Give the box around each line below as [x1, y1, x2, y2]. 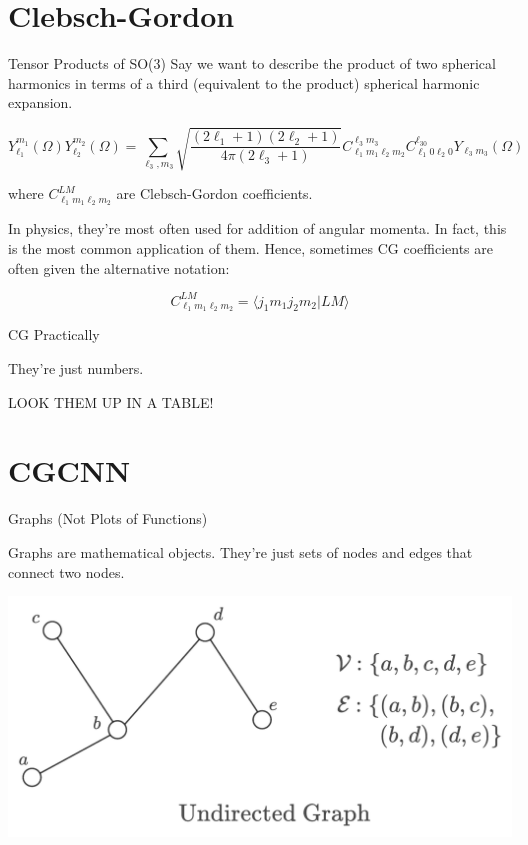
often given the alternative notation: [8, 257, 230, 278]
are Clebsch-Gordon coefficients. [116, 183, 313, 204]
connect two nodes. [8, 561, 125, 582]
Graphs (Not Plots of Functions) [8, 508, 208, 529]
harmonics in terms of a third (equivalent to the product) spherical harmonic [8, 72, 480, 93]
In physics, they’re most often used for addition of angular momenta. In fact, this [8, 218, 507, 239]
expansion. [8, 92, 73, 113]
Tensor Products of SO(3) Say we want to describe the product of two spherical [8, 53, 496, 74]
